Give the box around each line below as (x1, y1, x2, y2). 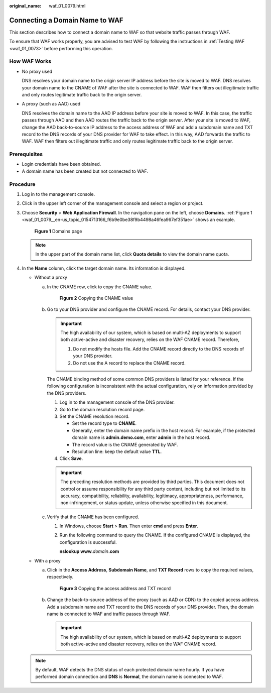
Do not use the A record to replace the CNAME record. (73, 360, 186, 366)
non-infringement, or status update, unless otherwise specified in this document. (60, 500, 228, 506)
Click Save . (59, 455, 83, 461)
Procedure (9, 181, 36, 188)
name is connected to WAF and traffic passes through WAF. (47, 611, 171, 617)
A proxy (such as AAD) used (22, 101, 80, 107)
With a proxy (34, 557, 61, 563)
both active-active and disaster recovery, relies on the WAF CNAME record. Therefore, (60, 336, 239, 342)
